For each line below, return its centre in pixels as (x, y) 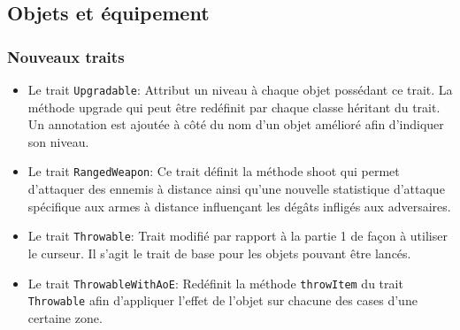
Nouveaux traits (66, 56)
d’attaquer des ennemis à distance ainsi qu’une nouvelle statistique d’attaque (236, 189)
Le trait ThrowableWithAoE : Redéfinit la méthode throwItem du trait (215, 283)
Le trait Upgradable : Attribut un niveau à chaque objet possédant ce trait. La (240, 89)
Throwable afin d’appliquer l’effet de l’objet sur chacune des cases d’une (222, 300)
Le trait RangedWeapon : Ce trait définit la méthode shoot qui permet (214, 171)
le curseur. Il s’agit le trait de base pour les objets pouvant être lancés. (219, 253)
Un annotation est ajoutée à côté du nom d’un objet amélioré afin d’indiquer (236, 124)
